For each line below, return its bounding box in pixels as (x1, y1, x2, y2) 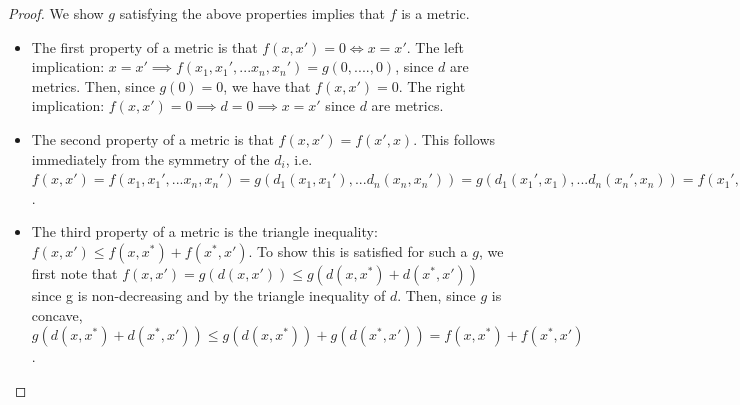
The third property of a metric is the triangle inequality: (31, 221, 378, 242)
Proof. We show (8, 3, 104, 23)
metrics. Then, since (31, 75, 155, 96)
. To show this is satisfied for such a (248, 240, 468, 261)
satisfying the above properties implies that (119, 3, 385, 23)
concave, (31, 304, 83, 325)
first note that (31, 262, 118, 283)
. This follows (413, 128, 496, 149)
